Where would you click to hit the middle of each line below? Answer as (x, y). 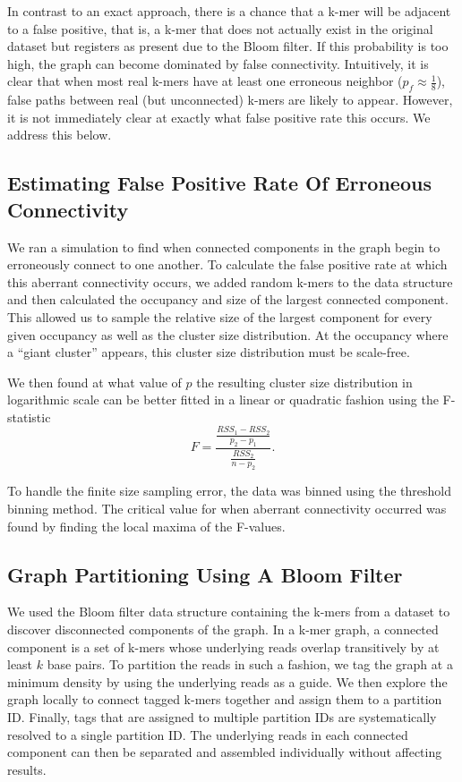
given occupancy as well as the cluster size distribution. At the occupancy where (228, 334)
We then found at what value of (94, 382)
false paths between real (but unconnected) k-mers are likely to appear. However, (230, 100)
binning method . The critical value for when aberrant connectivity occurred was (227, 508)
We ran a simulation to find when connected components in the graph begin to (224, 246)
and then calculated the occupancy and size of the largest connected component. (228, 299)
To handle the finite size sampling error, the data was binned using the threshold (230, 491)
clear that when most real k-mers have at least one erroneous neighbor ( (205, 81)
